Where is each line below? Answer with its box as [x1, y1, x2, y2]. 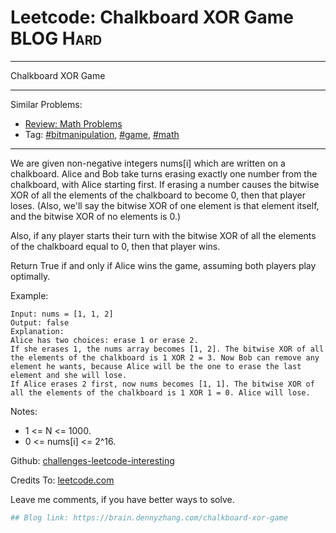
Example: [10, 289, 49, 301]
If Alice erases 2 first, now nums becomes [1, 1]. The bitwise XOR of [10, 379, 315, 389]
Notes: [10, 405, 38, 417]
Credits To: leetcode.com [10, 474, 115, 486]
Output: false [10, 317, 70, 328]
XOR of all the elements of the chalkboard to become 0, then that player [10, 189, 306, 201]
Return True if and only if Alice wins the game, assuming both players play [10, 259, 317, 271]
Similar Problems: [10, 98, 83, 110]
